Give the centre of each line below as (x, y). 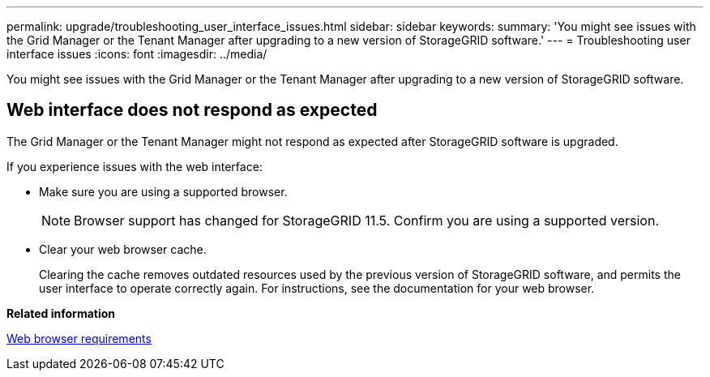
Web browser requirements (79, 338)
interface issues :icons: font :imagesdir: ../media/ (137, 54)
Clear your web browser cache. (123, 249)
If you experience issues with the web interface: (135, 166)
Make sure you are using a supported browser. (163, 191)
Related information (61, 313)
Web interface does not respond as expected (192, 110)
